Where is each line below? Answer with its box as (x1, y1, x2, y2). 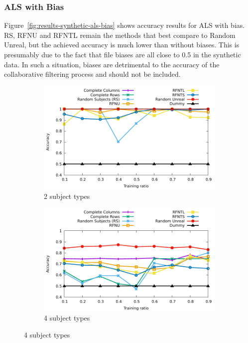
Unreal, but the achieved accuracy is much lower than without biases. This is (4, 39, 240, 50)
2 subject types (44, 190, 90, 201)
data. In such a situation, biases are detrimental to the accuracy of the (4, 59, 220, 69)
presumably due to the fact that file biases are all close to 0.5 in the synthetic (4, 49, 241, 59)
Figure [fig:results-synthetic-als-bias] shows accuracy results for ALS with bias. (4, 20, 245, 30)
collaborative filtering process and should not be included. (4, 69, 181, 79)
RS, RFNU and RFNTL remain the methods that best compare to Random (4, 29, 236, 40)
